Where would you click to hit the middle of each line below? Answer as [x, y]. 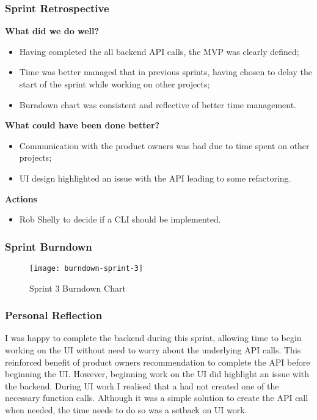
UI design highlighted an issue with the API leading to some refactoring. [155, 178]
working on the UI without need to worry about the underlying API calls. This [153, 350]
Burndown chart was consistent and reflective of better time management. [158, 104]
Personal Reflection [54, 315]
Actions [21, 198]
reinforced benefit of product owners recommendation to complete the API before [158, 362]
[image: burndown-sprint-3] [86, 268]
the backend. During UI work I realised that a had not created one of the [142, 385]
